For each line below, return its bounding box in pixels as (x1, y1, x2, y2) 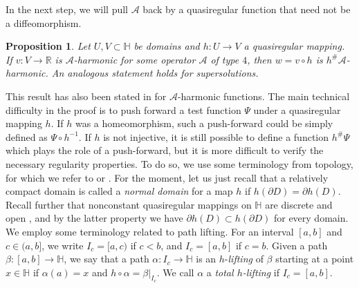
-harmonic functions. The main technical (177, 88, 350, 103)
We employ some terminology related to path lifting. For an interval (6, 224, 294, 238)
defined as (6, 129, 48, 144)
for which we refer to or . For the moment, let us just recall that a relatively (6, 170, 329, 184)
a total (206, 265, 234, 279)
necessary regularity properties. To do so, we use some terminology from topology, (6, 156, 353, 171)
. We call (156, 265, 194, 279)
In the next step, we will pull (6, 2, 129, 16)
